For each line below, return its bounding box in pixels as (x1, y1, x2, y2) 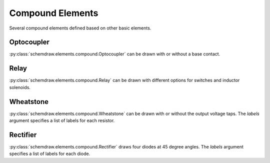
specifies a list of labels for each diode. (9, 150, 90, 157)
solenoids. (9, 84, 31, 90)
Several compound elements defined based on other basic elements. (9, 25, 151, 31)
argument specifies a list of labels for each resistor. (9, 117, 115, 123)
